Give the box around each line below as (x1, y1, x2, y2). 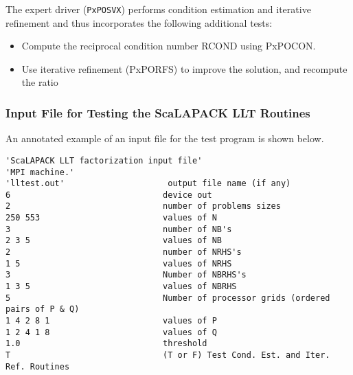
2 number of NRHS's (5, 247, 242, 258)
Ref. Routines (5, 361, 70, 372)
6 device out (5, 190, 212, 200)
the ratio (21, 75, 58, 89)
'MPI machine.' (5, 167, 75, 177)
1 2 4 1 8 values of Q (5, 327, 217, 337)
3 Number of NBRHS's (5, 270, 247, 280)
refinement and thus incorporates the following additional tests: (5, 15, 273, 30)
